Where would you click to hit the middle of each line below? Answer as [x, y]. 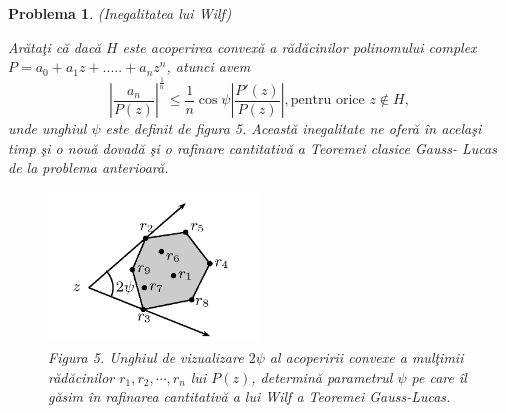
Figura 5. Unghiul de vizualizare [146, 356]
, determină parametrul [322, 376]
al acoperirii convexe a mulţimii [366, 356]
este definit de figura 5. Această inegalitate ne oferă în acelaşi [293, 128]
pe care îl [439, 376]
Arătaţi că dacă [54, 46]
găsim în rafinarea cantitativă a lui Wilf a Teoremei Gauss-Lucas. [249, 396]
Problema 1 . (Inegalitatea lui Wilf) [120, 13]
